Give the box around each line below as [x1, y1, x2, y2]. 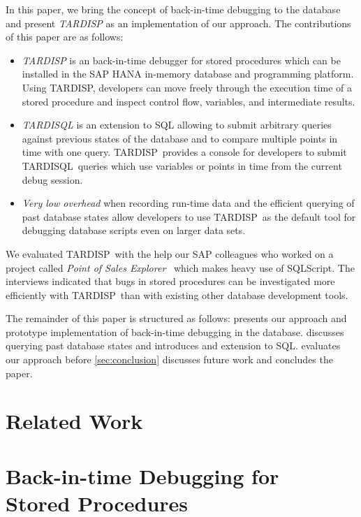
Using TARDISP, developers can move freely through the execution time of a [22, 80, 352, 94]
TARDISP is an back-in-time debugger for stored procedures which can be [22, 52, 341, 67]
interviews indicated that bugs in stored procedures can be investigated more [6, 274, 335, 289]
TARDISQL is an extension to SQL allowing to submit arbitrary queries [22, 117, 332, 132]
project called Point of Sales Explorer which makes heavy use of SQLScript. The [6, 260, 355, 275]
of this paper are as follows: [6, 29, 124, 44]
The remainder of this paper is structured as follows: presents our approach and [6, 311, 347, 326]
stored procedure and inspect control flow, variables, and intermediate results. [22, 94, 355, 108]
